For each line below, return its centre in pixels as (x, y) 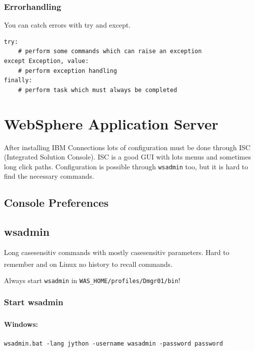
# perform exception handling (68, 71)
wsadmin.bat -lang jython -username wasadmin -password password (113, 343)
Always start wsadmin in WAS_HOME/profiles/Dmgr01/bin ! (92, 280)
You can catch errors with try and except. (67, 25)
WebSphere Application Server (111, 123)
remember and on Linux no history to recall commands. (88, 264)
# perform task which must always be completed (97, 90)
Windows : (21, 324)
